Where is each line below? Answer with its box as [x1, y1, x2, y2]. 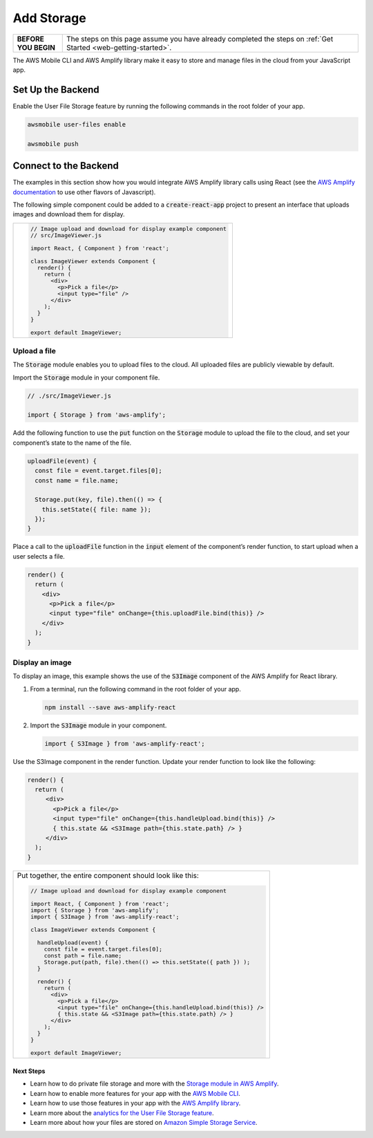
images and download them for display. [12, 210, 125, 218]
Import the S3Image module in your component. [30, 721, 167, 729]
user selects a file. [12, 552, 65, 560]
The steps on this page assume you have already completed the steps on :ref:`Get [66, 34, 334, 44]
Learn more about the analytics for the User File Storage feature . [30, 1108, 214, 1117]
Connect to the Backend [12, 160, 119, 172]
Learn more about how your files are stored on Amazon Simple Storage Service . [30, 1119, 258, 1127]
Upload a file [12, 346, 57, 355]
